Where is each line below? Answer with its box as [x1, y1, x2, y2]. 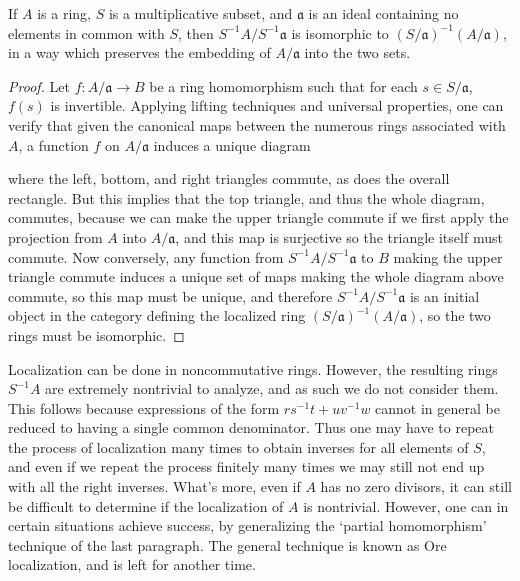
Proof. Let [8, 75, 70, 96]
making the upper [393, 246, 503, 267]
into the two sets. [304, 42, 411, 63]
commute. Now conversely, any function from [8, 246, 284, 267]
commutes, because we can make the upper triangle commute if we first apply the [8, 207, 509, 228]
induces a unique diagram [153, 134, 311, 155]
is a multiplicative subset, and [108, 3, 293, 23]
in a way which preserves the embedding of [8, 42, 271, 63]
